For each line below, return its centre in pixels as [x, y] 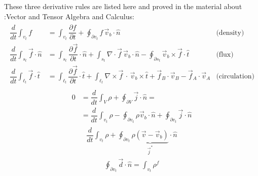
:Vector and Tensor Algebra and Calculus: [69, 16]
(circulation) [235, 76]
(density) [230, 33]
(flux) [225, 54]
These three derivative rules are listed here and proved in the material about [123, 6]
